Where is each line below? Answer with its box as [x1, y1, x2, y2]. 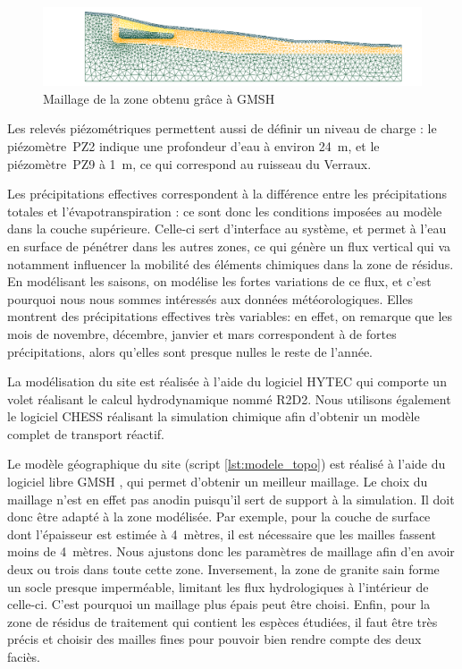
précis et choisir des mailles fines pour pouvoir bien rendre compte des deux [7, 630, 422, 648]
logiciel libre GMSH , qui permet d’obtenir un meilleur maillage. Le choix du [7, 472, 428, 491]
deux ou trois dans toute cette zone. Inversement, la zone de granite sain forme [7, 560, 440, 579]
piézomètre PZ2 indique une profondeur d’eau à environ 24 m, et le [7, 136, 380, 155]
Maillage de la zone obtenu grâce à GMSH [43, 89, 275, 107]
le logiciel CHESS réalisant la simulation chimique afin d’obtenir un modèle [7, 407, 420, 426]
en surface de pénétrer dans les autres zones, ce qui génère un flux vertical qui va [7, 236, 451, 255]
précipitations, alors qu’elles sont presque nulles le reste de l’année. [7, 342, 374, 360]
